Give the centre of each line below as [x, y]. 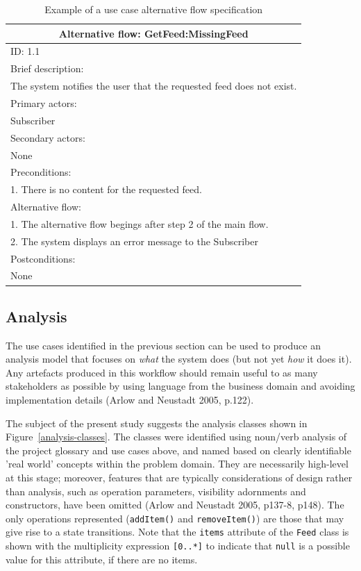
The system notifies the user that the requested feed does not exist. [154, 86]
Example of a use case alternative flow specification [154, 9]
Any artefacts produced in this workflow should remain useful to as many [162, 372]
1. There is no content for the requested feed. [106, 189]
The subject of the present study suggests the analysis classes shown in [157, 423]
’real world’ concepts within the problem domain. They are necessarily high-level [177, 464]
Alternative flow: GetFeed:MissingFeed [153, 33]
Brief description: [47, 68]
